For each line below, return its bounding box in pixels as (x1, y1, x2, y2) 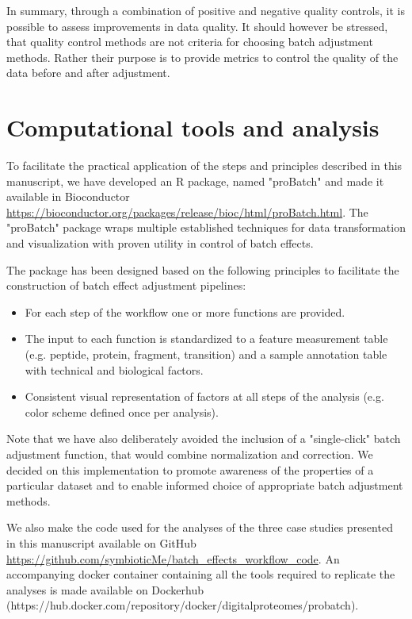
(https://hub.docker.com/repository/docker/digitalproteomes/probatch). (6, 597, 359, 613)
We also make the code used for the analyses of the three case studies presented (6, 519, 393, 536)
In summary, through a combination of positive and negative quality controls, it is (6, 2, 405, 18)
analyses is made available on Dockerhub (6, 581, 204, 598)
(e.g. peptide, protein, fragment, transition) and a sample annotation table (25, 346, 387, 363)
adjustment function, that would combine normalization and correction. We (6, 446, 373, 462)
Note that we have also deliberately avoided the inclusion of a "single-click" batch (6, 430, 401, 447)
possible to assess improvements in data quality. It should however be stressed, (6, 17, 388, 34)
